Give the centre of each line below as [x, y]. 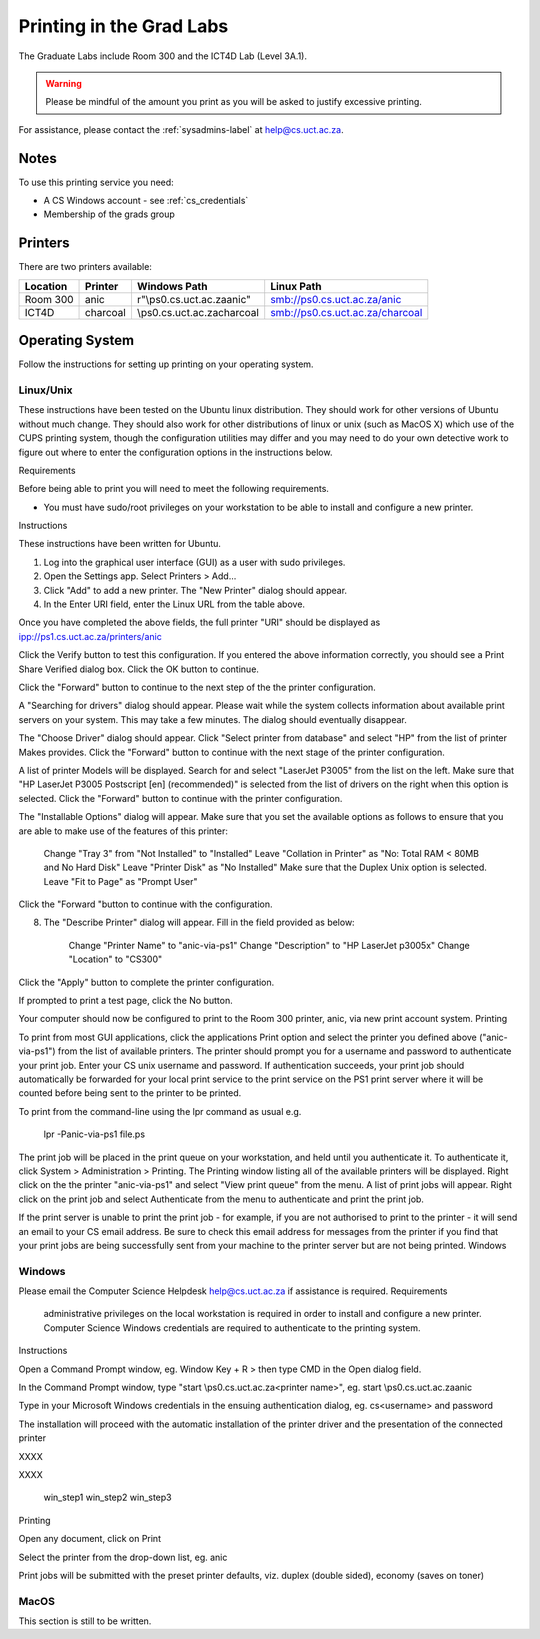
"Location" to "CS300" [115, 959]
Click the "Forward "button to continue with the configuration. [146, 904]
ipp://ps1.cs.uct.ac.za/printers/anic [90, 636]
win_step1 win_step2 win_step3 [107, 1497]
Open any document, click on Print [90, 1539]
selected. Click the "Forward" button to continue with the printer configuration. [180, 798]
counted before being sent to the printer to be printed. [130, 1093]
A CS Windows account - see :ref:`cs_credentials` [146, 201]
